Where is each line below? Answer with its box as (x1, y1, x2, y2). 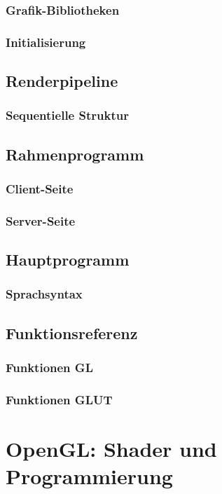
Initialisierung (6, 33, 86, 50)
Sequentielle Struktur (6, 107, 129, 124)
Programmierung (6, 462, 173, 490)
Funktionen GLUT (6, 390, 113, 408)
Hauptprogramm (6, 249, 130, 270)
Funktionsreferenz (6, 322, 138, 343)
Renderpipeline (6, 70, 118, 92)
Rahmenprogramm (6, 143, 144, 165)
